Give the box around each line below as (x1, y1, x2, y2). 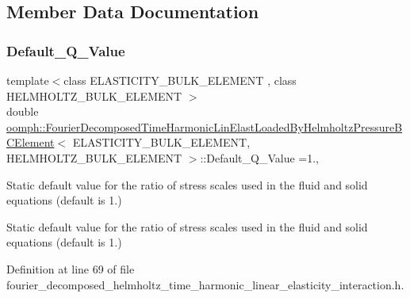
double (6, 103, 39, 120)
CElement (6, 134, 55, 151)
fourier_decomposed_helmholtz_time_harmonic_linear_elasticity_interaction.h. (6, 276, 404, 292)
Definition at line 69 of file (6, 260, 135, 277)
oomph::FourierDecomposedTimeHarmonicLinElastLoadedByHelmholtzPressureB (6, 118, 403, 135)
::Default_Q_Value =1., (200, 149, 319, 166)
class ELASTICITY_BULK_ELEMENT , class (63, 72, 297, 88)
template (6, 72, 49, 88)
